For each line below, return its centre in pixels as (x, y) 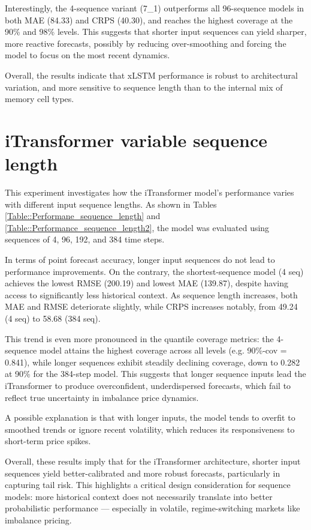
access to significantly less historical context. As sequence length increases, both (151, 294)
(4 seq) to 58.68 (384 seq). (53, 318)
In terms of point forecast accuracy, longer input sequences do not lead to (140, 260)
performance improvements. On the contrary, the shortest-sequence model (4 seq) (154, 271)
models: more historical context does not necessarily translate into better (139, 496)
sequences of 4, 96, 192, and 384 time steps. (85, 239)
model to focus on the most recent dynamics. (87, 55)
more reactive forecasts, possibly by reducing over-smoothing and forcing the (146, 43)
